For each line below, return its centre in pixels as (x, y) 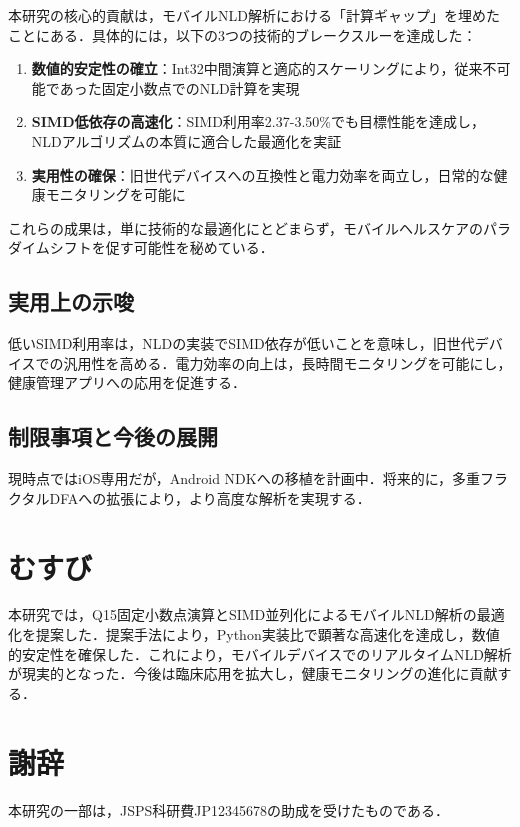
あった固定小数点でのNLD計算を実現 (179, 87)
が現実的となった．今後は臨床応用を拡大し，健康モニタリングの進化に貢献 (253, 673)
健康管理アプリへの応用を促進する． (127, 382)
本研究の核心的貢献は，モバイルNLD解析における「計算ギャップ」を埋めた (254, 15)
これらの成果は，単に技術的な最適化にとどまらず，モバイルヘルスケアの (246, 227)
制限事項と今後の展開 (113, 436)
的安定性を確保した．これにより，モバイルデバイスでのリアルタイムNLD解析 (260, 653)
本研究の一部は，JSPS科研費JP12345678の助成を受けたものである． (228, 809)
